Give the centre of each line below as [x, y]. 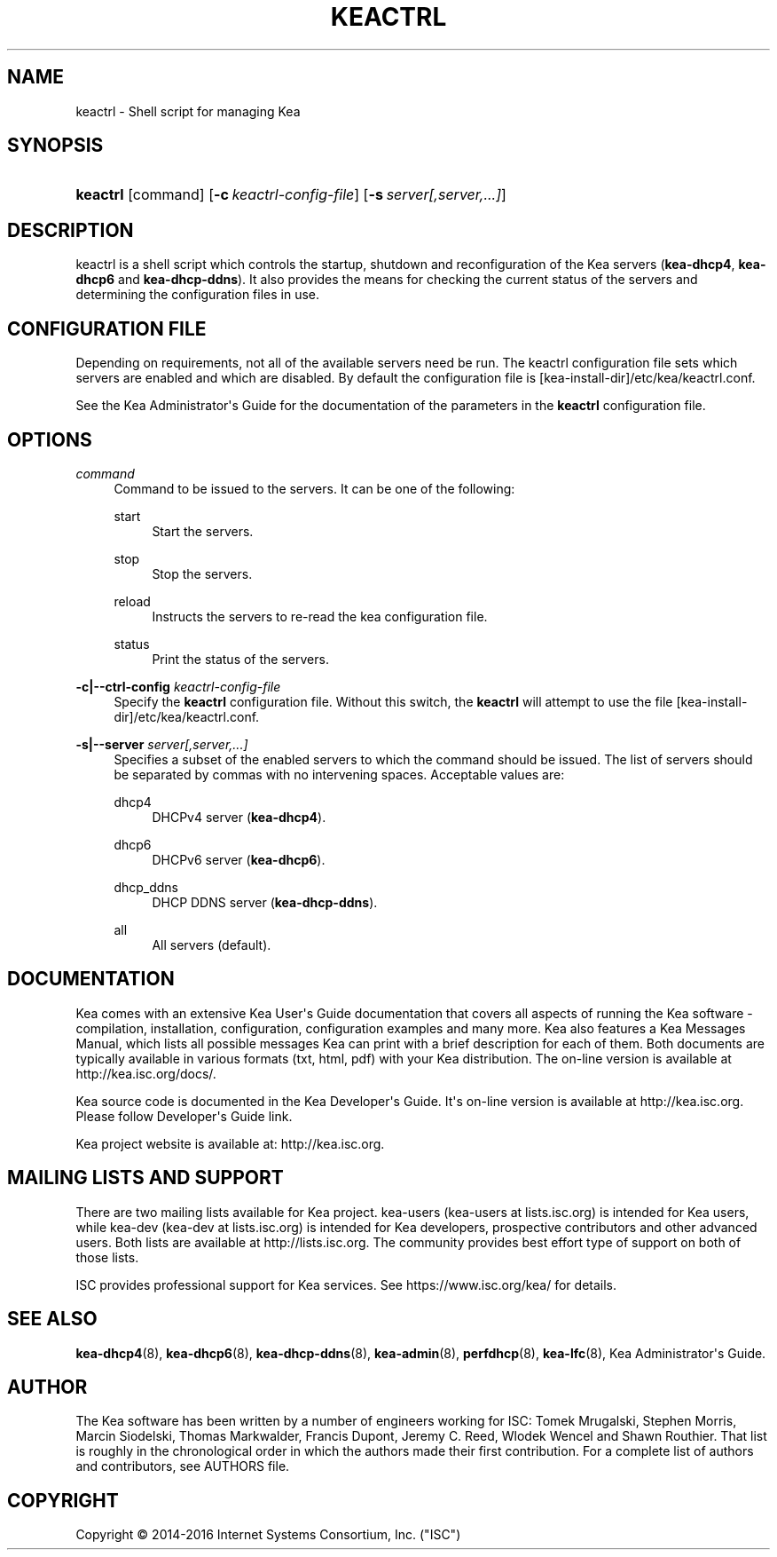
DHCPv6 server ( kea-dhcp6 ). [239, 859]
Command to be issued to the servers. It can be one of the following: [314, 488]
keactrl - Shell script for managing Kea [188, 111]
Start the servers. [203, 531]
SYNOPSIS [55, 146]
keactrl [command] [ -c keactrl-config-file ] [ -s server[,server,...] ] [291, 195]
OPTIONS [50, 439]
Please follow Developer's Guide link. [184, 1116]
